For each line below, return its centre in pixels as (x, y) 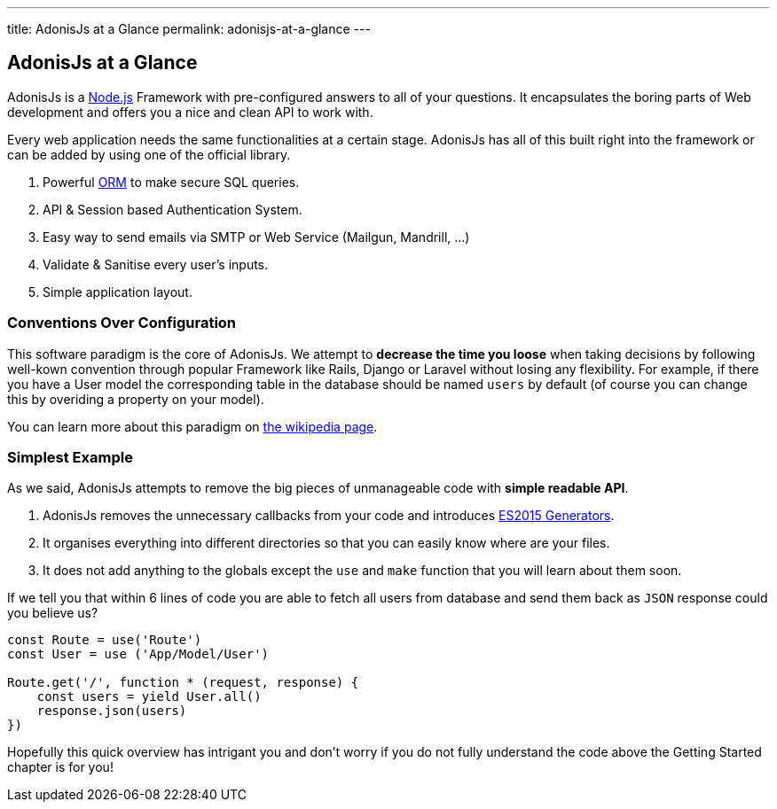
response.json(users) (112, 711)
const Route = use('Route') (105, 640)
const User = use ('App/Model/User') (138, 654)
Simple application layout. (118, 292)
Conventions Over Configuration (122, 323)
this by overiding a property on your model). (136, 399)
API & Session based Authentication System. (173, 209)
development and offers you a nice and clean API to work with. (190, 112)
